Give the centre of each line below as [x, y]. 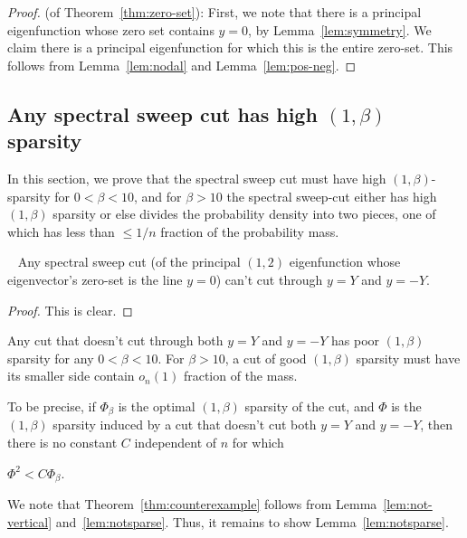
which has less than [61, 231]
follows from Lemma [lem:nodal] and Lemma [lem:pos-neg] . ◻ [182, 65]
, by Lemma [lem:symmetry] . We [340, 29]
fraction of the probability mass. [250, 231]
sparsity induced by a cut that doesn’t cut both [185, 425]
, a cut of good [266, 358]
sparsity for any [51, 358]
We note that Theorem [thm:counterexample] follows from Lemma [192, 504]
